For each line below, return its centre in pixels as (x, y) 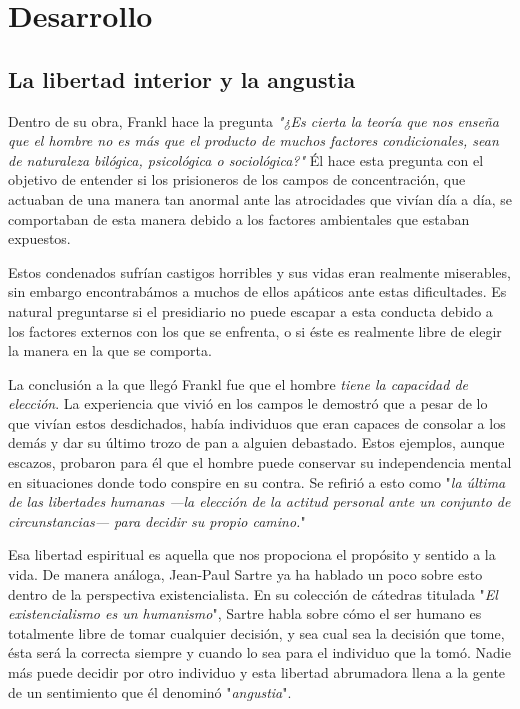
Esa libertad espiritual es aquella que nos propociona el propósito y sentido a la (252, 554)
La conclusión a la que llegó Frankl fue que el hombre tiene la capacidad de (238, 383)
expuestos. (39, 238)
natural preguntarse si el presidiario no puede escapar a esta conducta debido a (250, 310)
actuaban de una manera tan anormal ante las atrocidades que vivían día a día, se (260, 198)
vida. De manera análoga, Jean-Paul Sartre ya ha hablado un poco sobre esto (245, 574)
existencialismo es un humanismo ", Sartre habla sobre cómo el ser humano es (245, 613)
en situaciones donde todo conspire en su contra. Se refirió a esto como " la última (257, 481)
